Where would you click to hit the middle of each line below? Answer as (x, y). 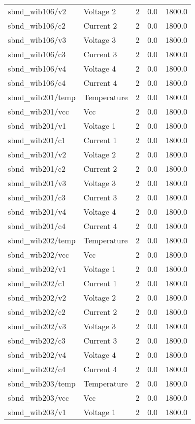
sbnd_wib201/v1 (37, 126)
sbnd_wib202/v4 (37, 355)
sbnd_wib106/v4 (37, 68)
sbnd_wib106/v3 (37, 40)
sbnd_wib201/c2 (37, 169)
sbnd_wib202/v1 (37, 269)
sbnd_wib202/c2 (37, 312)
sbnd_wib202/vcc (39, 254)
